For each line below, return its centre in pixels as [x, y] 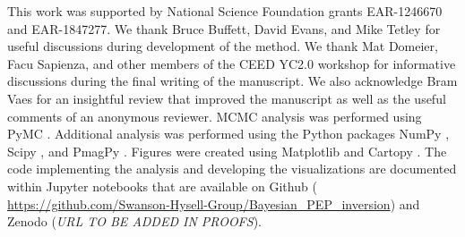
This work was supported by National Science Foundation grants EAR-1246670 [225, 11]
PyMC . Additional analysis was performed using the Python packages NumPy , [228, 134]
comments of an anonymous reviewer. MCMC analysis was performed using [215, 116]
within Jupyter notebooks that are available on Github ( [162, 186]
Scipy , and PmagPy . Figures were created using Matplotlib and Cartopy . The [227, 151]
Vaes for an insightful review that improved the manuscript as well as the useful [227, 98]
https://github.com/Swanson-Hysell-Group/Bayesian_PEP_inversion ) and [214, 203]
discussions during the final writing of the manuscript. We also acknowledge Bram [232, 81]
